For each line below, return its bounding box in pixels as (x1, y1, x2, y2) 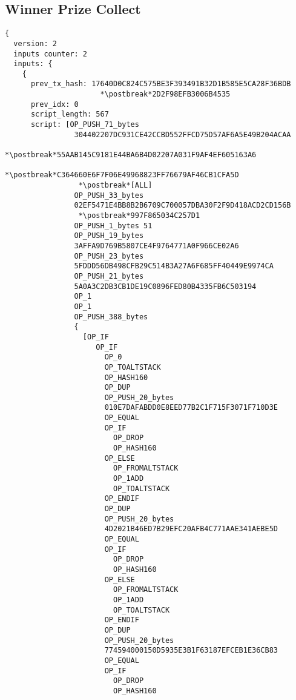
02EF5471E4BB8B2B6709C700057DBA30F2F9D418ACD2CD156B (74, 201, 291, 210)
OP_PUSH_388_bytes (74, 312, 148, 321)
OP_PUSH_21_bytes (74, 271, 144, 280)
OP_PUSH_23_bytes (74, 251, 144, 260)
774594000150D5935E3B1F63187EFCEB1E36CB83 (104, 646, 278, 655)
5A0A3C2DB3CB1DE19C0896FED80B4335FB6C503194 (74, 282, 257, 291)
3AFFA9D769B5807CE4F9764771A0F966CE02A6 (74, 241, 239, 250)
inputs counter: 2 (13, 49, 88, 58)
